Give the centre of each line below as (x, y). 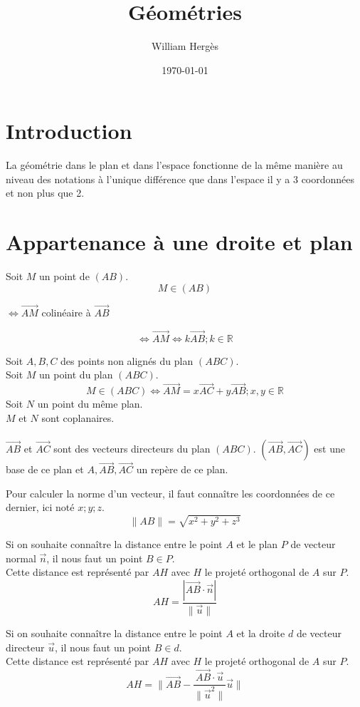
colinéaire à (66, 312)
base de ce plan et (45, 469)
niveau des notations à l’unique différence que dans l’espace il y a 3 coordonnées (180, 179)
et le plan (257, 544)
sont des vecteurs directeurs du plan (132, 448)
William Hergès (185, 46)
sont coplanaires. (78, 417)
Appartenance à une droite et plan (179, 242)
